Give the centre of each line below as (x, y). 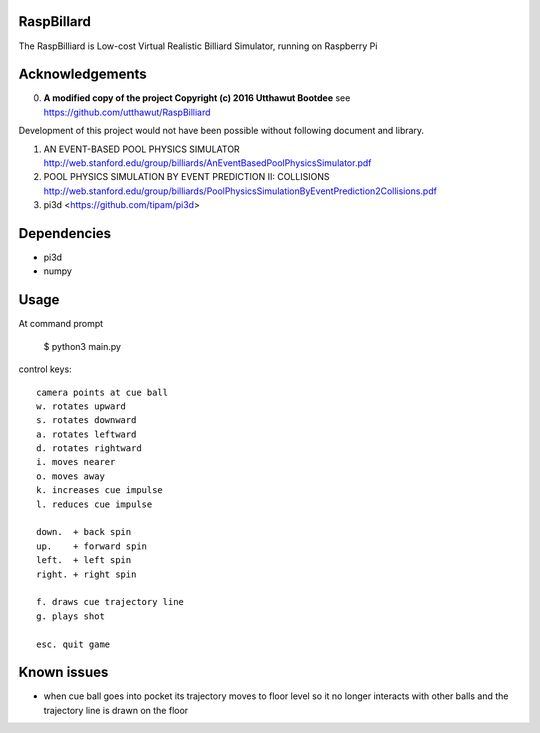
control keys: (45, 369)
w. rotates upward (81, 406)
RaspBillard (55, 21)
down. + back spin (84, 532)
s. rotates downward (86, 420)
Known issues (63, 672)
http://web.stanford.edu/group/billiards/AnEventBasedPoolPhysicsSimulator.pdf (207, 162)
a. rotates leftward (86, 434)
